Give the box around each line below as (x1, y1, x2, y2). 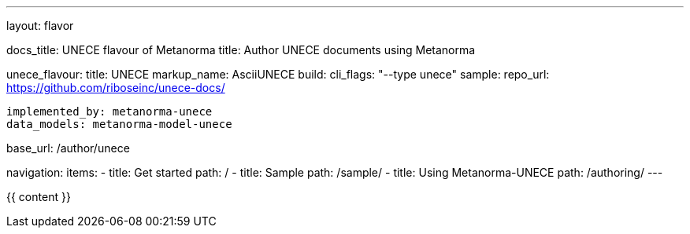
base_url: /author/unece (6, 141, 130, 155)
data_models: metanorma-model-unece (6, 118, 232, 130)
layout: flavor (6, 19, 74, 32)
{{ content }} (6, 190, 71, 203)
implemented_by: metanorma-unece (6, 105, 213, 118)
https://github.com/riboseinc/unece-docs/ (6, 81, 225, 94)
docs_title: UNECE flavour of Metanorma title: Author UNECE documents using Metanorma (6, 43, 476, 57)
